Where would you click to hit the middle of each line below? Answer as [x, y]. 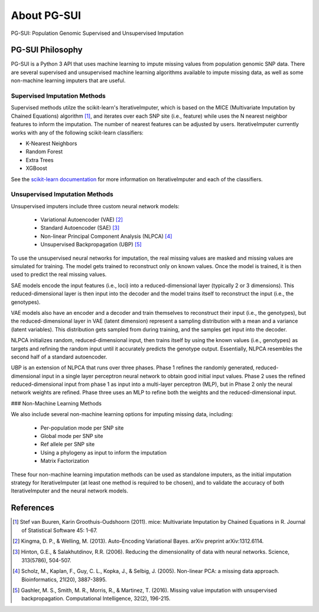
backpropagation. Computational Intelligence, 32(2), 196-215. [96, 598]
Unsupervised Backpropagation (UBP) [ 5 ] [91, 244]
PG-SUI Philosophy [47, 50]
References [32, 508]
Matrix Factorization [65, 461]
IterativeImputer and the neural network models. [70, 491]
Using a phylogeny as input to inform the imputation [103, 452]
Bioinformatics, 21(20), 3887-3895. [64, 579]
